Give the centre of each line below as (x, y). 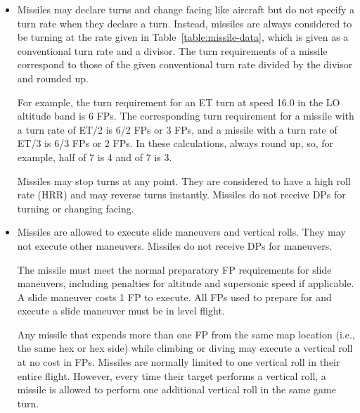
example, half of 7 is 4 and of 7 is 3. (95, 157)
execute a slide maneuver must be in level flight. (121, 311)
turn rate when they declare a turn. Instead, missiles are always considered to (185, 23)
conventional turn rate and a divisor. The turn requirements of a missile (172, 50)
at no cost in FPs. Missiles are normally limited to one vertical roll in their (179, 362)
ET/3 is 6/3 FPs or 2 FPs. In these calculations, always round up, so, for (175, 143)
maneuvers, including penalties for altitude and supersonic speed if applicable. (186, 283)
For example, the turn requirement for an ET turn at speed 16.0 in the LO (179, 102)
